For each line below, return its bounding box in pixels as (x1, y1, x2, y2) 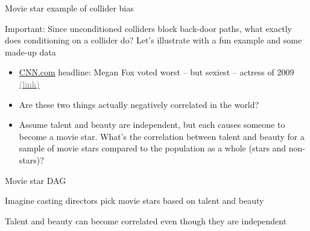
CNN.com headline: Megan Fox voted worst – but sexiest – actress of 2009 (19, 66, 294, 78)
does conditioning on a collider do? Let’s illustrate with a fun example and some (5, 34, 302, 46)
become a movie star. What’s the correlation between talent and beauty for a (19, 130, 305, 142)
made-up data (5, 45, 56, 58)
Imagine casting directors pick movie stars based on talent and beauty (5, 194, 264, 207)
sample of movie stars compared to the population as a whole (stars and (19, 142, 286, 154)
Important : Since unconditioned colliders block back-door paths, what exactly (5, 22, 292, 34)
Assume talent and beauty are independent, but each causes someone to (19, 118, 285, 131)
